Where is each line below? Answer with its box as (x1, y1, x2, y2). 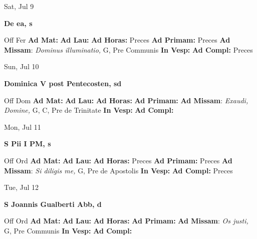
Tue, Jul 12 (4, 182, 39, 192)
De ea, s (4, 18, 33, 28)
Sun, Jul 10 (4, 61, 39, 72)
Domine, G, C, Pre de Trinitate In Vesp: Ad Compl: (4, 105, 174, 115)
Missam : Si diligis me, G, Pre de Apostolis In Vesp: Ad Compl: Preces (4, 165, 233, 175)
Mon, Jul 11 (4, 121, 41, 132)
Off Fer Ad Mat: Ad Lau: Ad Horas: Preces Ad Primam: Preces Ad (4, 35, 230, 45)
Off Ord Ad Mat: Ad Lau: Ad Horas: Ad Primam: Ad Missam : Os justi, (4, 215, 248, 226)
